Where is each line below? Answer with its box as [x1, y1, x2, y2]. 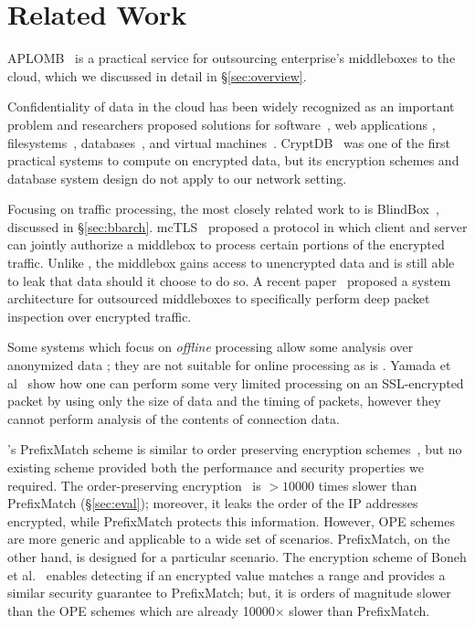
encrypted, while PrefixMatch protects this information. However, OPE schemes [7, 511, 455, 530]
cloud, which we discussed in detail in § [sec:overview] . [7, 66, 307, 85]
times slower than [318, 475, 417, 494]
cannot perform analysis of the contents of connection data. [7, 408, 340, 428]
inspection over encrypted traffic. [7, 306, 192, 325]
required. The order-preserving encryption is [7, 475, 261, 494]
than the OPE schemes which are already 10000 [7, 600, 275, 620]
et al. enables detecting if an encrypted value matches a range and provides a [7, 565, 446, 584]
